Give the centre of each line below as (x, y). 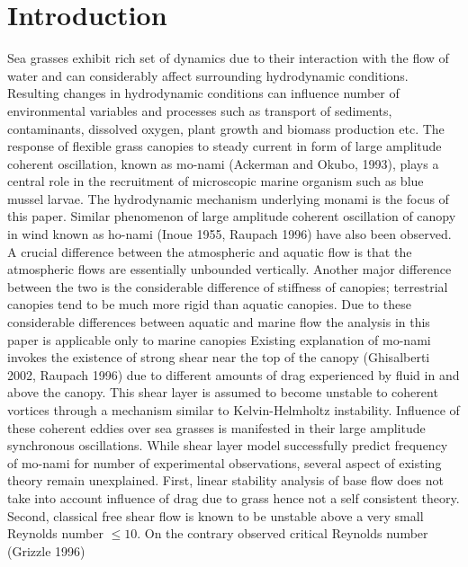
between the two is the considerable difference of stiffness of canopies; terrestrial (228, 286)
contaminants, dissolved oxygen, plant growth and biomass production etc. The (226, 128)
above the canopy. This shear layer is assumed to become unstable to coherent (223, 392)
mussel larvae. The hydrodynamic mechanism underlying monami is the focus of (228, 198)
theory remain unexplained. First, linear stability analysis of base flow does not (226, 480)
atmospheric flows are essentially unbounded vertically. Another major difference (229, 269)
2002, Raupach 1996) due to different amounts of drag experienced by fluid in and (234, 374)
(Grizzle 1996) (46, 550)
